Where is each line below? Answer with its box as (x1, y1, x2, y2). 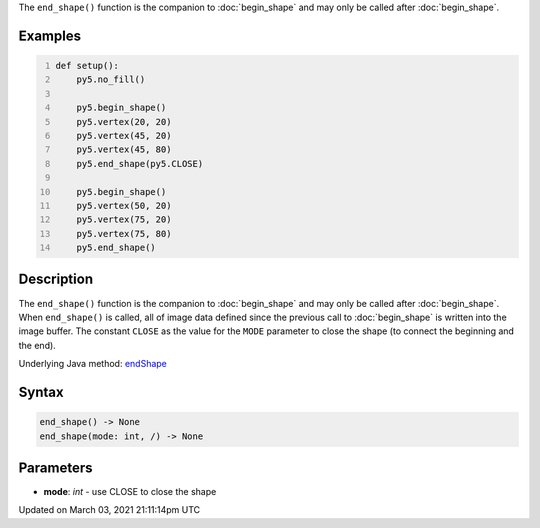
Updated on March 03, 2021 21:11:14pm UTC (18, 504, 201, 516)
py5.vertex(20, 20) (76, 116, 172, 127)
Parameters (18, 459, 93, 476)
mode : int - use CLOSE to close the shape (43, 486, 217, 498)
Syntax (18, 383, 64, 400)
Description (18, 271, 94, 288)
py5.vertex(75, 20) (76, 214, 172, 225)
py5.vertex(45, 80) (76, 144, 172, 155)
